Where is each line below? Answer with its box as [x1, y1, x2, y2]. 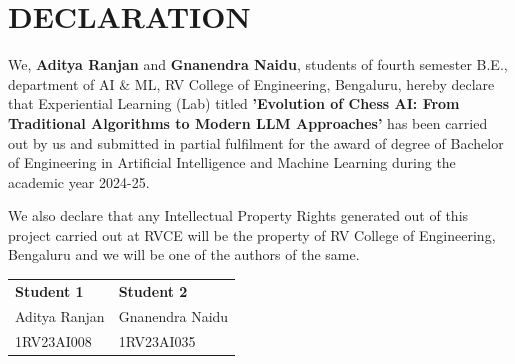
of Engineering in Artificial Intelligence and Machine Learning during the [8, 152, 456, 173]
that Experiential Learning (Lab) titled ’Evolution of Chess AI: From [8, 93, 460, 114]
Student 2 [118, 280, 188, 301]
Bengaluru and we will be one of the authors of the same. [8, 244, 360, 265]
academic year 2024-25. [8, 171, 150, 192]
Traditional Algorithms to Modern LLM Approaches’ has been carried [8, 112, 488, 133]
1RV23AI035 [118, 330, 196, 351]
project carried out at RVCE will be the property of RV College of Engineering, [8, 224, 496, 245]
